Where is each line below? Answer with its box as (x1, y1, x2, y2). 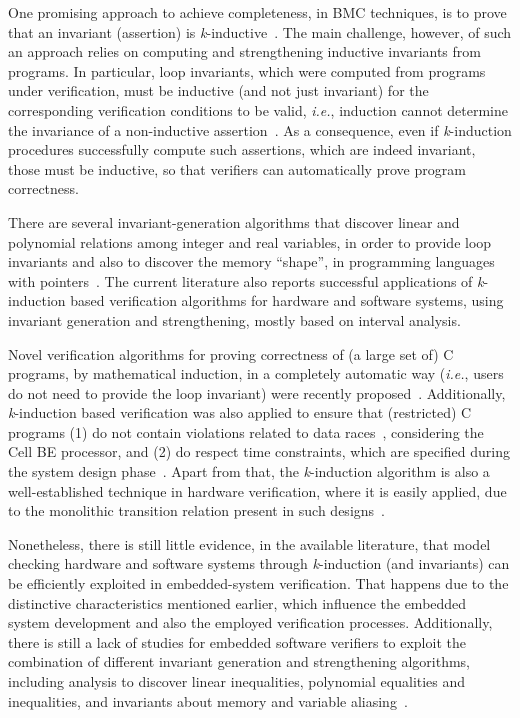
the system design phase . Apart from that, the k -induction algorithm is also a (8, 461, 490, 482)
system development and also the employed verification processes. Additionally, (8, 612, 493, 633)
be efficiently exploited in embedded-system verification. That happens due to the (8, 573, 509, 594)
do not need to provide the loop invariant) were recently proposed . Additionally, (8, 382, 506, 403)
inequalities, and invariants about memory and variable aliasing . (8, 690, 408, 711)
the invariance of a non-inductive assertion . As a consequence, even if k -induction (8, 119, 512, 140)
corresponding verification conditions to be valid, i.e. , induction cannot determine (8, 99, 509, 120)
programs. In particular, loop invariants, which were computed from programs (8, 60, 486, 81)
